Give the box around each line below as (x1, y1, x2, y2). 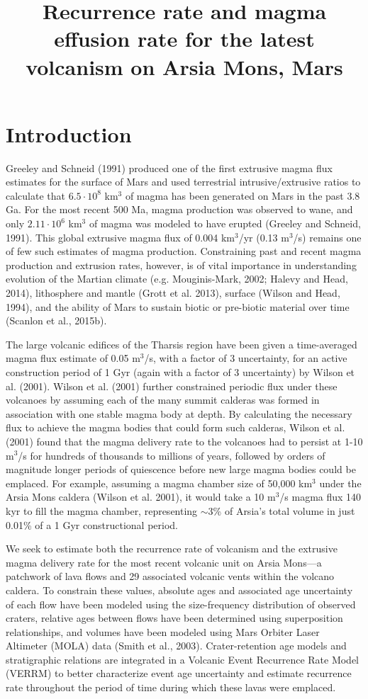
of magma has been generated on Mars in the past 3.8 (125, 188, 360, 203)
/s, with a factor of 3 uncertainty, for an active (144, 351, 347, 365)
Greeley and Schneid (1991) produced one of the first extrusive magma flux (6, 160, 333, 175)
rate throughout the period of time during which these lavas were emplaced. (6, 680, 336, 695)
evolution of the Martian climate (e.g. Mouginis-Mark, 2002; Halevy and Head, (6, 271, 348, 286)
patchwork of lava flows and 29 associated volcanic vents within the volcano (6, 569, 335, 584)
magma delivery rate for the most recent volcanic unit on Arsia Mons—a (6, 555, 322, 569)
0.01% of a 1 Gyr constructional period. (6, 517, 178, 532)
